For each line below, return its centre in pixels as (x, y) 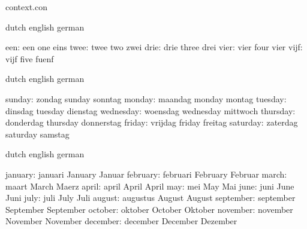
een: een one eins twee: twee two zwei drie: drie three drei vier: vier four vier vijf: (154, 47)
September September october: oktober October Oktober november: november (149, 209)
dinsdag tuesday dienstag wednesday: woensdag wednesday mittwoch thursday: (151, 110)
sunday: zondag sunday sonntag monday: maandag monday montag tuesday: (146, 98)
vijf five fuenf (30, 58)
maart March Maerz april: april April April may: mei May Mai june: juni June (150, 186)
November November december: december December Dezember (121, 221)
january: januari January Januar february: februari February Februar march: (146, 174)
